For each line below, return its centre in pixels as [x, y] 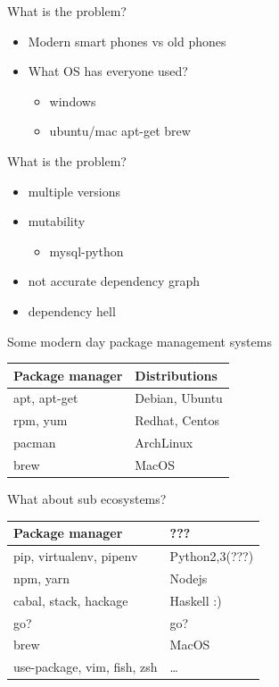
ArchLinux [164, 443]
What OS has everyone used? [108, 71]
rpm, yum [41, 420]
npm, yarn [42, 578]
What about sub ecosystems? [87, 499]
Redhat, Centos [177, 420]
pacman [35, 443]
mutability [57, 221]
